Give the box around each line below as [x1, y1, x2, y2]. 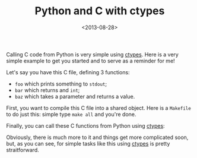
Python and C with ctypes [34, 4, 165, 18]
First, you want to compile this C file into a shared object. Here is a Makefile [6, 104, 191, 111]
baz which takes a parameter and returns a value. [14, 93, 135, 100]
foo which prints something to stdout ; [14, 80, 107, 87]
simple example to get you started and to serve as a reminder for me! [6, 57, 175, 64]
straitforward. [6, 146, 40, 153]
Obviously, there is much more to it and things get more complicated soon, [6, 134, 189, 141]
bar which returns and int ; [14, 86, 80, 93]
